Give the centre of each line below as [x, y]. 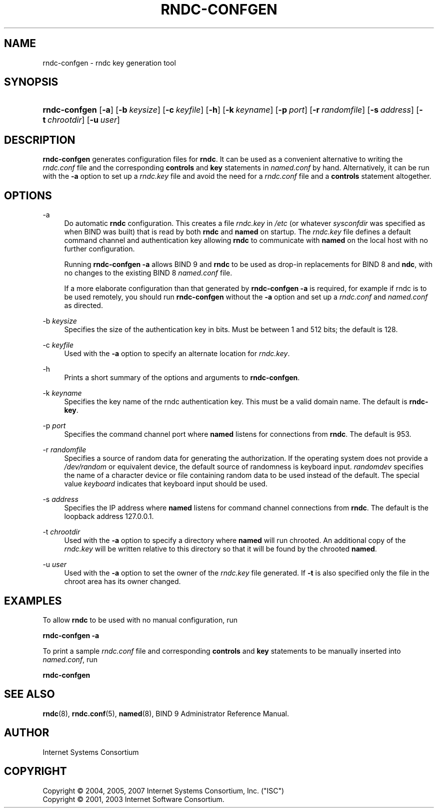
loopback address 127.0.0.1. [109, 516]
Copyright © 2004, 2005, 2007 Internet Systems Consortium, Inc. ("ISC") [163, 790]
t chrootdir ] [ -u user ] [81, 120]
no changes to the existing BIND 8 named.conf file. [148, 273]
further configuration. [99, 249]
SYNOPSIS [31, 82]
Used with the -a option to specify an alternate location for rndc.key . [177, 354]
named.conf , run [70, 659]
